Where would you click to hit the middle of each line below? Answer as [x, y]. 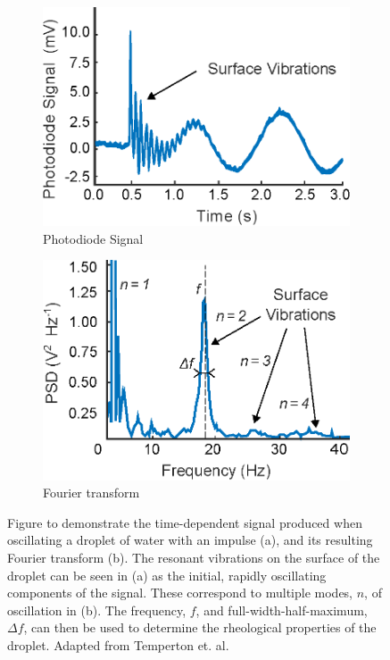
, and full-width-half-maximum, [282, 610]
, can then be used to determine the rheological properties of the [200, 627]
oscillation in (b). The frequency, [97, 610]
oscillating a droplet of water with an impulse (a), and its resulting [190, 540]
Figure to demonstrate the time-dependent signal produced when [185, 522]
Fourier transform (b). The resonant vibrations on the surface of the [194, 558]
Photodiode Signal [93, 238]
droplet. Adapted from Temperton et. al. [118, 645]
